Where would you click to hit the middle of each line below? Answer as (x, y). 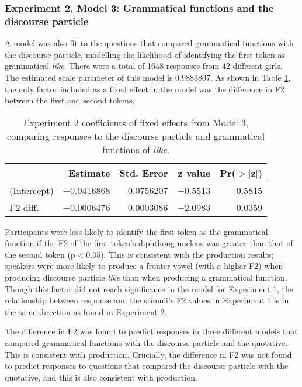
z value (194, 172)
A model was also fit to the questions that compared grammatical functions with (149, 43)
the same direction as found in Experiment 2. (86, 311)
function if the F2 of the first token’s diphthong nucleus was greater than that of (149, 243)
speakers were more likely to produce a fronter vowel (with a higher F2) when (144, 266)
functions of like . (136, 149)
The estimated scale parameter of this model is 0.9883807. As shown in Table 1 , (148, 77)
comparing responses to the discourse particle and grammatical (136, 136)
